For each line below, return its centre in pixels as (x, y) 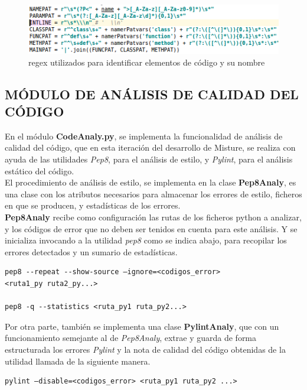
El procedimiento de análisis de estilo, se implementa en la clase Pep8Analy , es (151, 182)
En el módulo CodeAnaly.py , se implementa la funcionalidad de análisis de (144, 136)
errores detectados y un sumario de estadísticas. (91, 251)
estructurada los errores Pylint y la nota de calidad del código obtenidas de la (145, 349)
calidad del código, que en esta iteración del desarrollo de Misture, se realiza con (150, 147)
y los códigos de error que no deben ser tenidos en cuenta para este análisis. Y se (151, 228)
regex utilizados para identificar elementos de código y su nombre (147, 62)
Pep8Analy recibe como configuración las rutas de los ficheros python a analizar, (153, 217)
